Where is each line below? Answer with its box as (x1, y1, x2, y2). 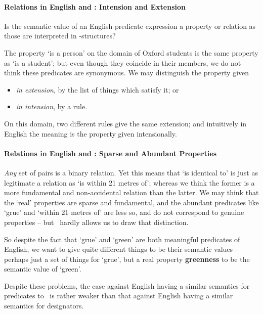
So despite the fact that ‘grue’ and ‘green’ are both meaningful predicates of (4, 234, 240, 244)
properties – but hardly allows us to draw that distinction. (4, 216, 189, 227)
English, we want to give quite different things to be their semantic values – (4, 244, 239, 254)
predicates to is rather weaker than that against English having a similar (4, 290, 233, 301)
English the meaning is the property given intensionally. (4, 128, 177, 139)
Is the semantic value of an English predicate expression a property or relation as (4, 20, 256, 31)
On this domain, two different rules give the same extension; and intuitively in (4, 118, 247, 128)
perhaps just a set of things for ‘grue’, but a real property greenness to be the (4, 253, 250, 264)
